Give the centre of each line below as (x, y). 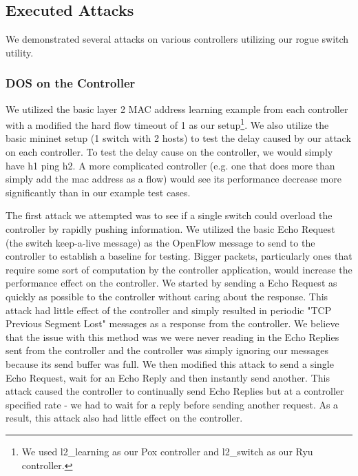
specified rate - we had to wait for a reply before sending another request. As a (172, 404)
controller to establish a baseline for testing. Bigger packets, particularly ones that (179, 256)
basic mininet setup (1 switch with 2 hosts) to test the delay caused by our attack (178, 138)
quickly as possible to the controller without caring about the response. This (167, 296)
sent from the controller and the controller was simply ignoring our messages (167, 350)
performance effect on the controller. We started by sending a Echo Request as (171, 283)
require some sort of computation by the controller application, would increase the (179, 269)
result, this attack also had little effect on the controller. (124, 418)
